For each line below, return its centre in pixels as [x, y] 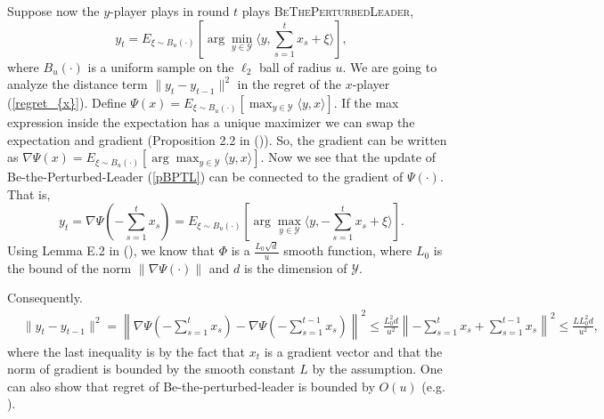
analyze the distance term [78, 84]
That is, [29, 193]
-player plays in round [170, 11]
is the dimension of [295, 267]
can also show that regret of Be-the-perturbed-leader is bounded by [191, 386]
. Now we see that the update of [348, 157]
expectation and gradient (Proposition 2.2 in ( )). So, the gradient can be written [227, 139]
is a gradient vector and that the [353, 351]
